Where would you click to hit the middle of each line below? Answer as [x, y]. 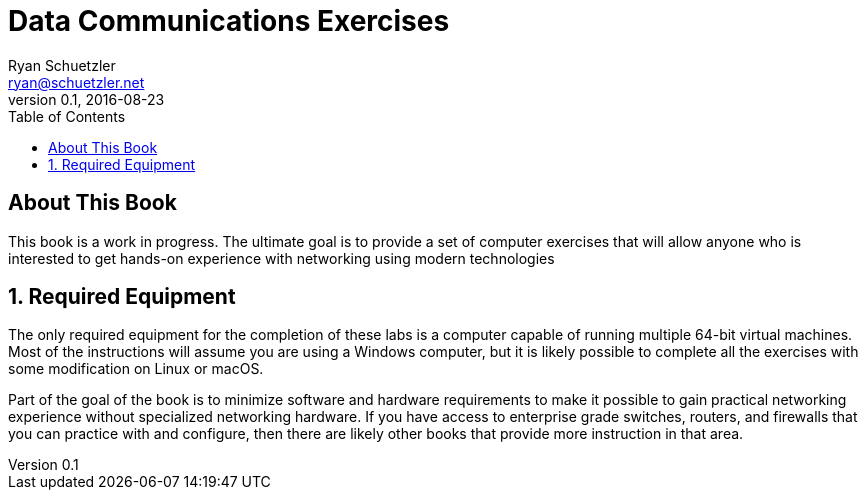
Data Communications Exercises [229, 21]
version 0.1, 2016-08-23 [86, 99]
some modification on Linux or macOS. [136, 369]
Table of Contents [67, 116]
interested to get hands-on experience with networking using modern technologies [281, 258]
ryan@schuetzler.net [76, 82]
